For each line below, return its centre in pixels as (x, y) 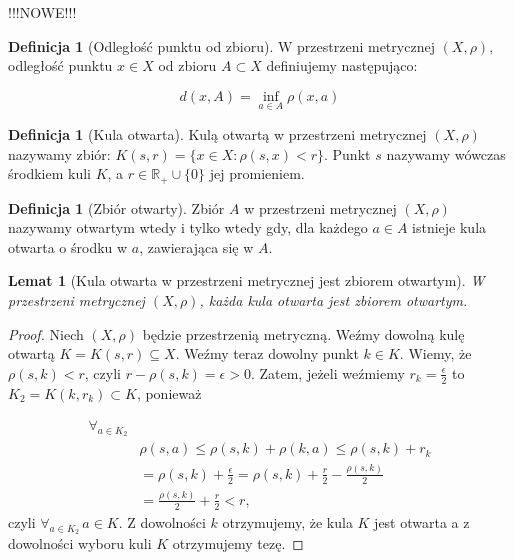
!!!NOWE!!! (42, 12)
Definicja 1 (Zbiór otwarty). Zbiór (116, 207)
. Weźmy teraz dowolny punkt (267, 353)
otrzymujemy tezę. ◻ (238, 543)
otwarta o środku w (68, 246)
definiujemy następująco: (342, 65)
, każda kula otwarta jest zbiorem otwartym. (333, 300)
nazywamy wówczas (446, 153)
